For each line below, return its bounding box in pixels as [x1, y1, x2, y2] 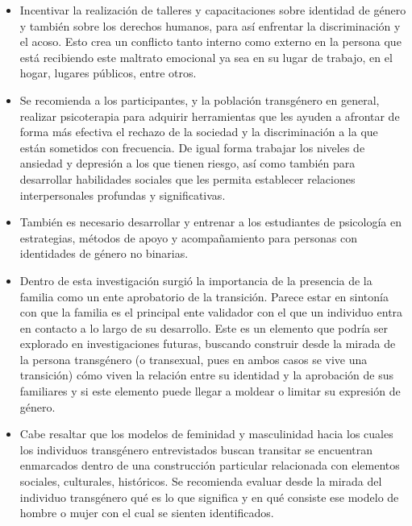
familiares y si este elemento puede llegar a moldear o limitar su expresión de [19, 383, 401, 400]
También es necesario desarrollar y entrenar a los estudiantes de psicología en [19, 213, 402, 230]
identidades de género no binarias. [19, 245, 189, 262]
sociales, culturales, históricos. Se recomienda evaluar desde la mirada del [19, 473, 382, 490]
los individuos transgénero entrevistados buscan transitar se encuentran [19, 441, 373, 458]
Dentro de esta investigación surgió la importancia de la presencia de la [19, 271, 372, 288]
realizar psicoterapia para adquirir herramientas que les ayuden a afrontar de [19, 107, 400, 124]
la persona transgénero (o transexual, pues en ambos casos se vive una [19, 350, 368, 367]
